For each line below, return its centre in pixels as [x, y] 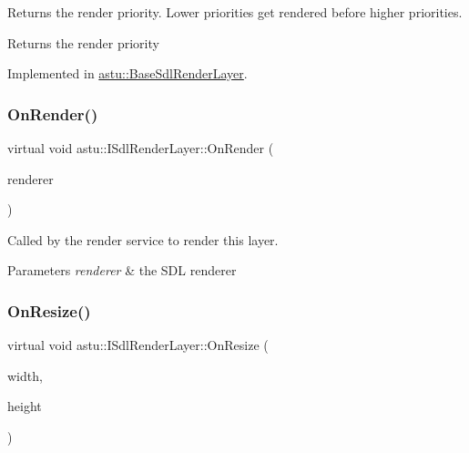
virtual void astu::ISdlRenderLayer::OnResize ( [138, 345]
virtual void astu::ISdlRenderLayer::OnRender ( [141, 148]
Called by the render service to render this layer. [143, 239]
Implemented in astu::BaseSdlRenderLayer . [127, 73]
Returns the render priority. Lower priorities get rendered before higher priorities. [235, 12]
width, [25, 375]
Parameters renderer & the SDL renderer [122, 270]
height [25, 406]
